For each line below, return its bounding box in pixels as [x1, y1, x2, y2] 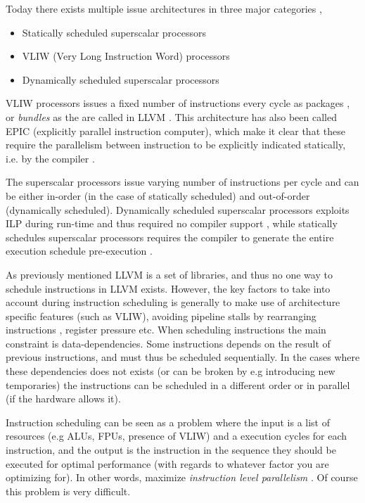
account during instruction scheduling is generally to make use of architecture [6, 295, 340, 310]
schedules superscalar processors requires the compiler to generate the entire [6, 229, 334, 244]
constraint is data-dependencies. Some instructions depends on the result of [6, 336, 331, 350]
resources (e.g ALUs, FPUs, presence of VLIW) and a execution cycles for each [6, 428, 347, 443]
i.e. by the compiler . [6, 151, 95, 165]
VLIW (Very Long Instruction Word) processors [22, 49, 230, 63]
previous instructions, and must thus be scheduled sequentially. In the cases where [6, 350, 360, 364]
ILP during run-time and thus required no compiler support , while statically [6, 216, 338, 231]
